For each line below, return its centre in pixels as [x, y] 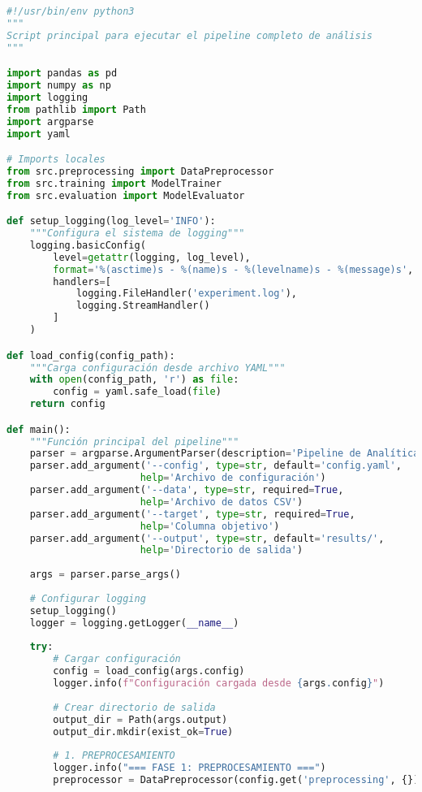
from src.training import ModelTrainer [114, 183]
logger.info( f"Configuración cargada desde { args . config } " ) [219, 684]
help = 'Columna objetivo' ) [210, 526]
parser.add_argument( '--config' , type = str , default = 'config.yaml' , [215, 466]
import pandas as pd [62, 74]
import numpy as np [59, 86]
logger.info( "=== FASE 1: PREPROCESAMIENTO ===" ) [189, 768]
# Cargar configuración [117, 659]
